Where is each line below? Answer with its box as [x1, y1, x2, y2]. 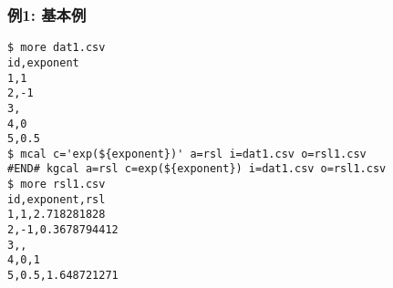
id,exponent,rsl [7, 192, 106, 206]
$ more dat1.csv [7, 41, 106, 55]
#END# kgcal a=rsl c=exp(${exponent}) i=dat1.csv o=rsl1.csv [7, 162, 387, 176]
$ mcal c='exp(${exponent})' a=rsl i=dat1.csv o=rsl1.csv [7, 147, 367, 160]
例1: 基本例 [7, 3, 87, 26]
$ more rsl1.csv [7, 178, 106, 191]
